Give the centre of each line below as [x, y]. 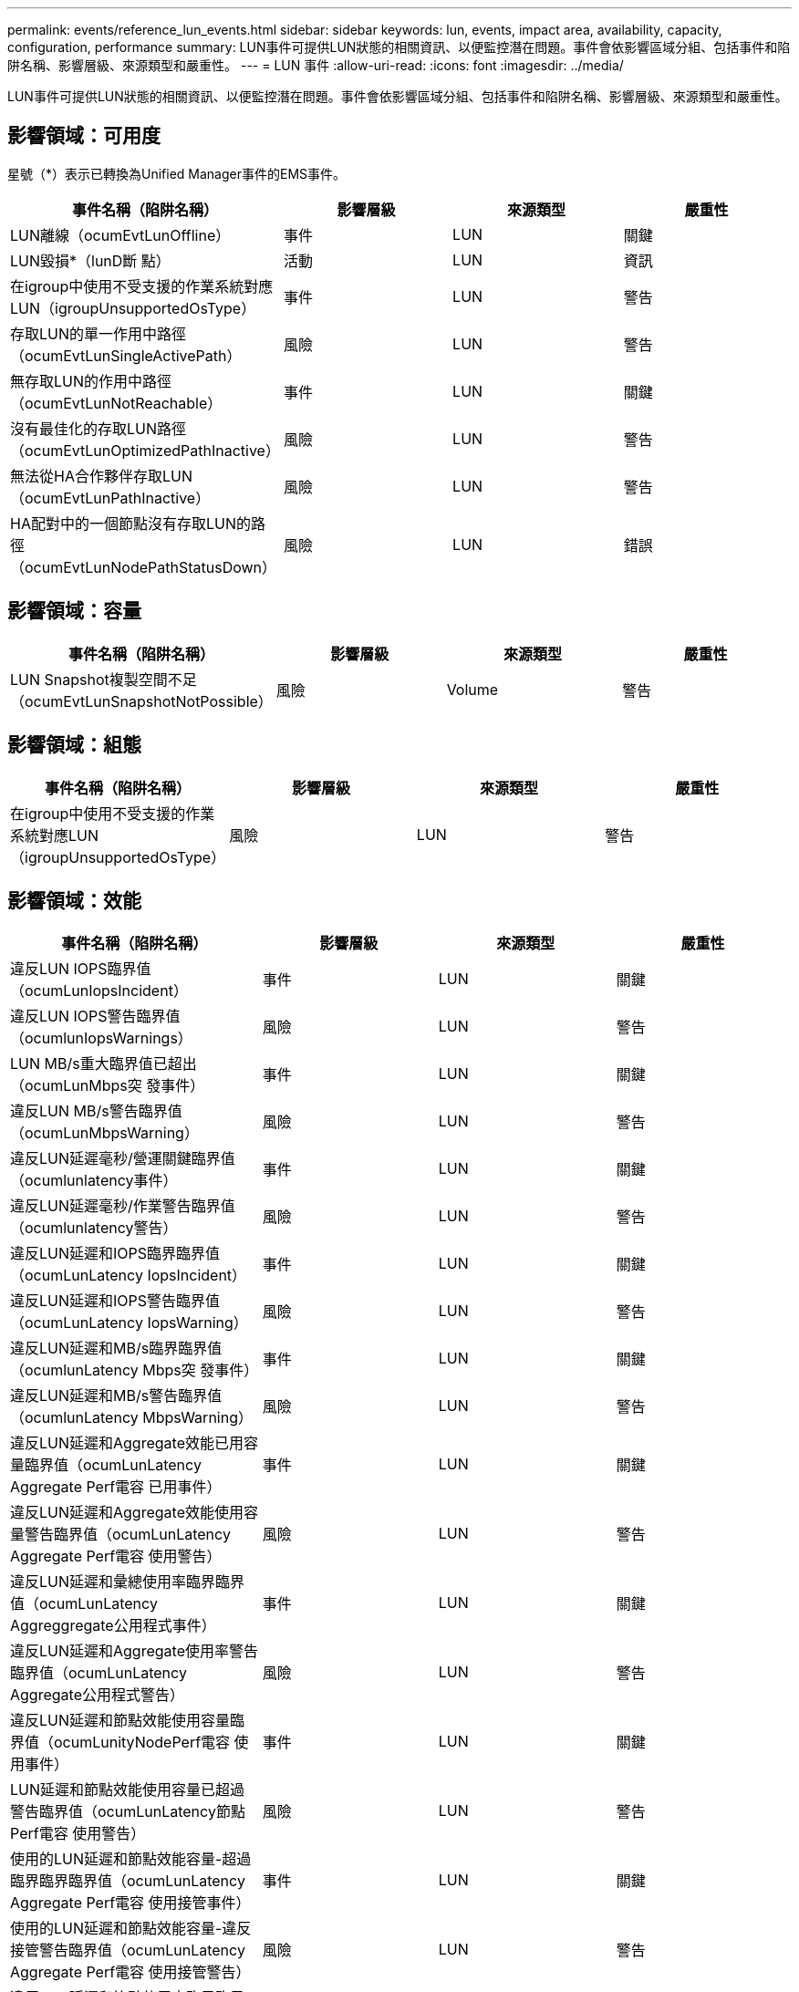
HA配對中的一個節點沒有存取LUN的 [130, 523]
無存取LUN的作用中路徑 [91, 381]
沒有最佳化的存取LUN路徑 [99, 428]
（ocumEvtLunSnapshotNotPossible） [141, 701]
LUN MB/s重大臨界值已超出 [104, 1064]
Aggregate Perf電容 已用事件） [116, 1487]
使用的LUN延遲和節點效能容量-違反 [131, 1929]
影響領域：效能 [74, 900]
